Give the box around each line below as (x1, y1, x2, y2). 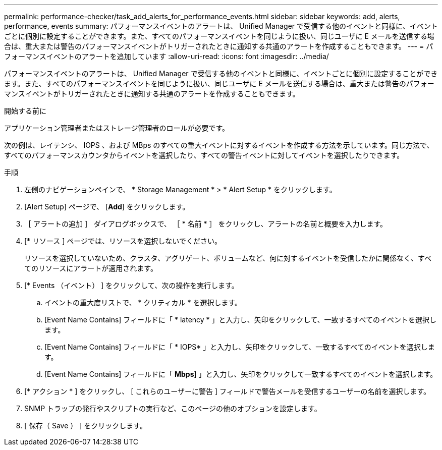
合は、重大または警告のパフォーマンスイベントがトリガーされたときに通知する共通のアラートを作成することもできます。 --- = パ (4, 42, 433, 50)
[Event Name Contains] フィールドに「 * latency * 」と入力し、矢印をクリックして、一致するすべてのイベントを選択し (44, 315, 436, 324)
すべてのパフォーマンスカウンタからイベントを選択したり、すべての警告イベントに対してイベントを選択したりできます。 (4, 151, 404, 159)
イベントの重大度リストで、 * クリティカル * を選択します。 (44, 298, 242, 307)
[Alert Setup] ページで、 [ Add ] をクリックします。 (24, 202, 190, 211)
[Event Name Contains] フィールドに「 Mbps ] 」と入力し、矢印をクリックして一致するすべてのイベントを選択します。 (44, 370, 437, 378)
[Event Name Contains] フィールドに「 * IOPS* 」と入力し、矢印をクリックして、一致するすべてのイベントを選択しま (44, 343, 435, 351)
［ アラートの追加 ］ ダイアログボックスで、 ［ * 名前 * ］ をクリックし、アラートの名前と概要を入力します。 (24, 219, 388, 228)
